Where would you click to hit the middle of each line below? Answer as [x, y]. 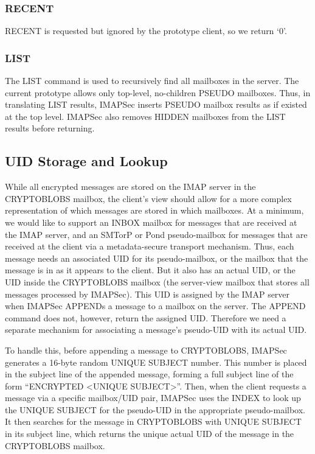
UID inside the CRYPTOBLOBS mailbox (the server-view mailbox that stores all [157, 281]
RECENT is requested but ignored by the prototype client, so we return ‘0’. [146, 31]
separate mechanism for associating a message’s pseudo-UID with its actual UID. [156, 330]
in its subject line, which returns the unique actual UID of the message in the [150, 434]
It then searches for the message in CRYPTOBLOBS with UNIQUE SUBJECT [153, 421]
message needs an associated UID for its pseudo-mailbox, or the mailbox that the [157, 258]
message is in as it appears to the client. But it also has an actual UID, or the [150, 270]
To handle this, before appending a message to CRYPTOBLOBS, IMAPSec [146, 350]
